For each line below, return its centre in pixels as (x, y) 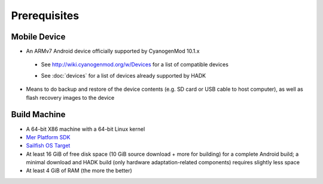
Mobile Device (38, 37)
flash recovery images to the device (70, 97)
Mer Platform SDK (48, 137)
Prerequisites (45, 16)
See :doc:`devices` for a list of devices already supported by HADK (124, 75)
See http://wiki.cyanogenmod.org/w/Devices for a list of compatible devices (135, 65)
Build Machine (38, 114)
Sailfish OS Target (48, 146)
